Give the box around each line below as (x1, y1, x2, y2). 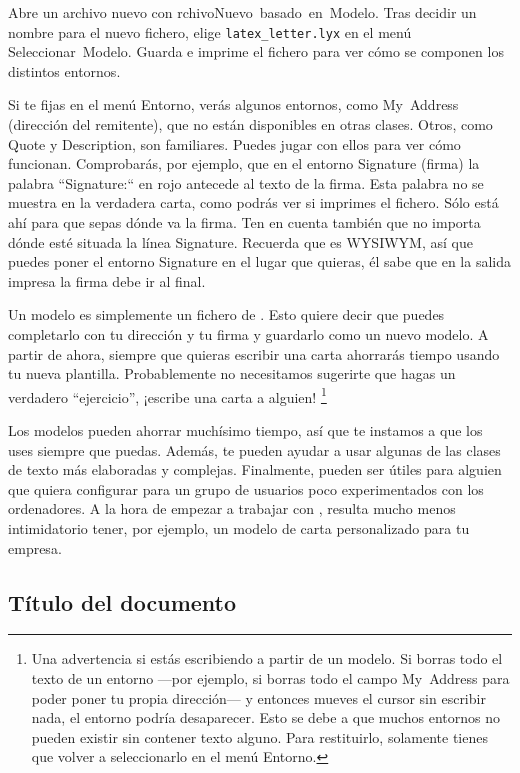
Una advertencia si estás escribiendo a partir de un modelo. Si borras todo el (31, 648, 503, 669)
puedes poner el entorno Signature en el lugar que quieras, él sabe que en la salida (8, 251, 511, 272)
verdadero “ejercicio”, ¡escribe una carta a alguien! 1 (8, 383, 327, 407)
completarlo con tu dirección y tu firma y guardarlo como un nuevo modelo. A (8, 323, 489, 344)
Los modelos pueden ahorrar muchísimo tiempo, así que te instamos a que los (8, 420, 483, 440)
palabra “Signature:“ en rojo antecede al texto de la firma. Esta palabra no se (8, 172, 484, 193)
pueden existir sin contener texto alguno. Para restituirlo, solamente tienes (31, 726, 488, 747)
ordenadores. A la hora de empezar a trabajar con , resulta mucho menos (8, 498, 456, 519)
